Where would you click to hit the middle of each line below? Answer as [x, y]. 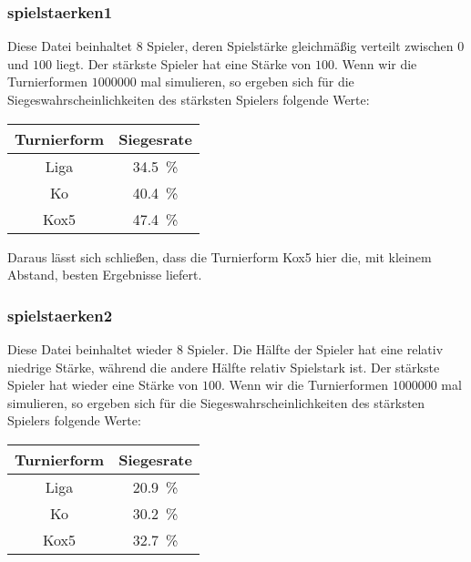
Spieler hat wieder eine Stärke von [103, 385]
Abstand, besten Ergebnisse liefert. [105, 275]
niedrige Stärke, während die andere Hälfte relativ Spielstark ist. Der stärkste [224, 367]
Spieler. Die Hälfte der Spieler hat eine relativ [315, 349]
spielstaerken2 [60, 315]
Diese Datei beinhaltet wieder [90, 349]
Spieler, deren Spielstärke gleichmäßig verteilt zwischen [300, 46]
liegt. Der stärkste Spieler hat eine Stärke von [184, 63]
